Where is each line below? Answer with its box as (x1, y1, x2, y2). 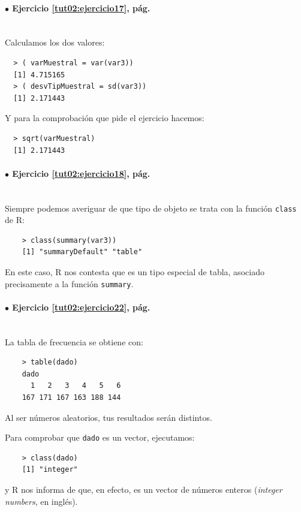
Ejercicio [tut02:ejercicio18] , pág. (12, 167, 150, 179)
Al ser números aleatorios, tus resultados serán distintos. (5, 411, 212, 423)
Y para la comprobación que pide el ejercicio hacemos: (5, 112, 204, 124)
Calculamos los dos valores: (5, 36, 105, 49)
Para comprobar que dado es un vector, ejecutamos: (5, 431, 195, 444)
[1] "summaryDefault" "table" (22, 248, 143, 257)
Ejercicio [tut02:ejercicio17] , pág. (12, 1, 150, 14)
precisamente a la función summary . (5, 277, 134, 290)
